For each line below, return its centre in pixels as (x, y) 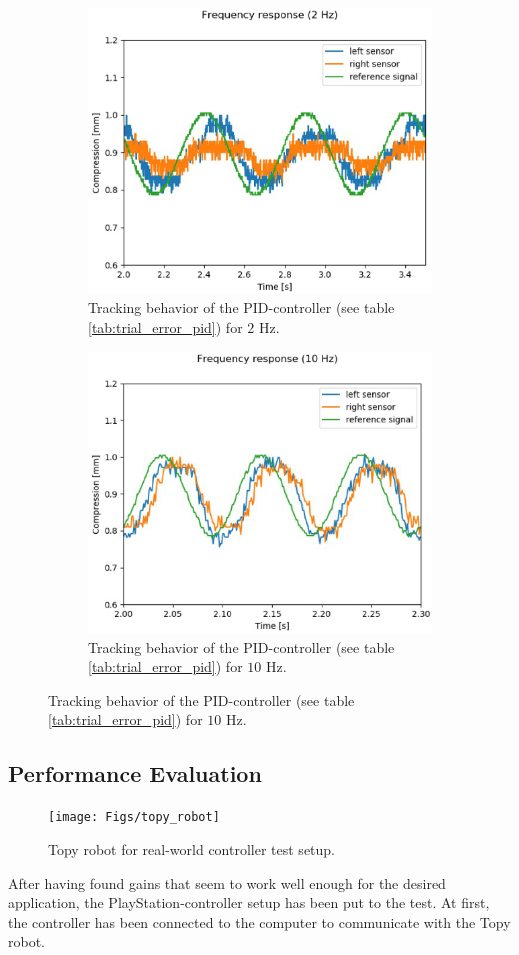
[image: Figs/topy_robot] (134, 817)
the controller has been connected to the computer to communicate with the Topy (259, 921)
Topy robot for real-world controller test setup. (192, 848)
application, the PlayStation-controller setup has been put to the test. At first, (249, 902)
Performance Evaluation (135, 773)
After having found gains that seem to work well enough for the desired (227, 882)
